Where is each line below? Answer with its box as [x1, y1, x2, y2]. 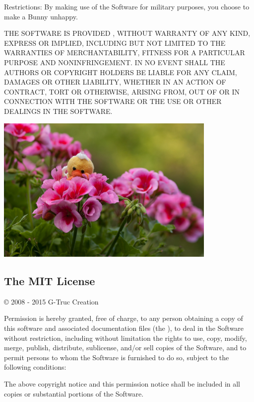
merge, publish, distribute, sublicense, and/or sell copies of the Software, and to [4, 342, 247, 353]
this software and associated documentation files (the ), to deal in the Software [4, 323, 244, 333]
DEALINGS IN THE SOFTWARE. [4, 105, 113, 116]
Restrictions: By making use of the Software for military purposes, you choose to [4, 1, 250, 11]
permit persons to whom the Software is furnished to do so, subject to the [4, 352, 229, 362]
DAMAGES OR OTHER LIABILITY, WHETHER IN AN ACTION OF [4, 77, 226, 87]
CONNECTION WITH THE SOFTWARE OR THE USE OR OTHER [4, 96, 222, 106]
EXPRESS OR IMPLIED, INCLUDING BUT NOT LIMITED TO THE [4, 37, 226, 48]
